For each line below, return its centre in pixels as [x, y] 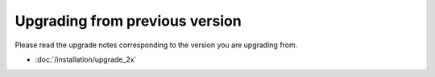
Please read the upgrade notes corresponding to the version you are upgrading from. [156, 45]
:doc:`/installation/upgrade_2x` [86, 59]
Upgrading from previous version [128, 21]
